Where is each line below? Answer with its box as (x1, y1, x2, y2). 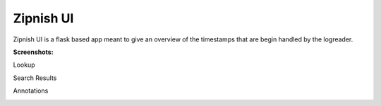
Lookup (13, 60, 35, 69)
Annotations (13, 86, 49, 95)
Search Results (13, 74, 57, 82)
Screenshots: (13, 48, 54, 56)
